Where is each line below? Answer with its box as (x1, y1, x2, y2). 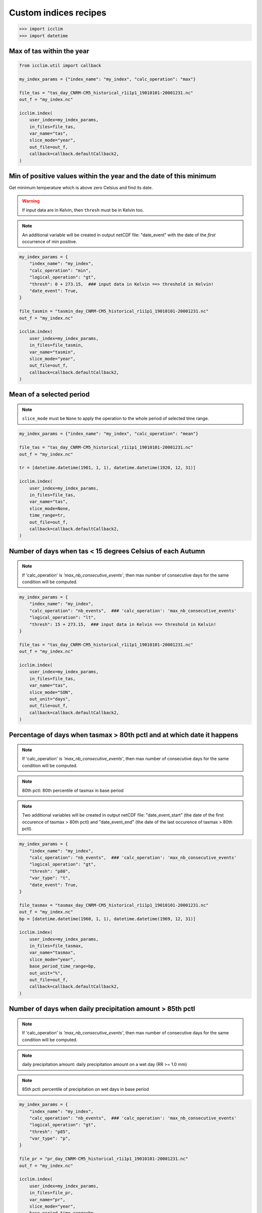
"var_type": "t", (29, 875, 71, 881)
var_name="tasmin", (29, 349, 76, 355)
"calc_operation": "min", (29, 267, 91, 273)
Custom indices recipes (9, 7, 107, 18)
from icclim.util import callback (19, 63, 101, 68)
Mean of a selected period (9, 391, 90, 399)
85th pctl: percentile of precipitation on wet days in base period (22, 1086, 149, 1092)
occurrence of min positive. (22, 239, 77, 245)
